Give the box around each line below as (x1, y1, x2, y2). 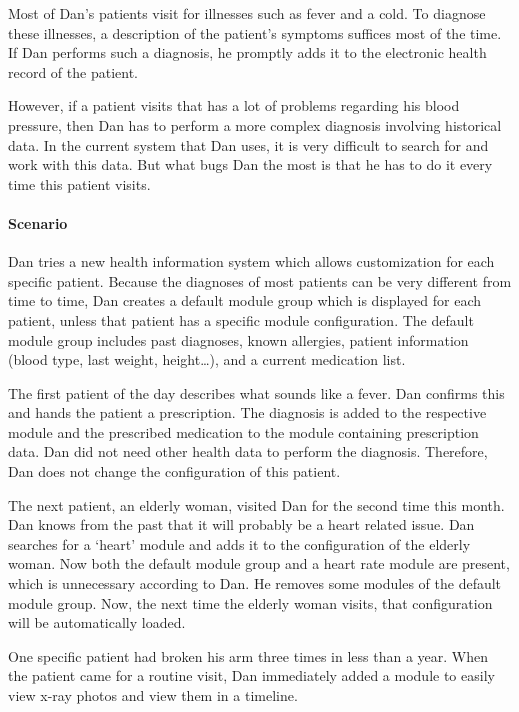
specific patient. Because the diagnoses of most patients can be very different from (8, 270, 512, 291)
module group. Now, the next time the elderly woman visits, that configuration (8, 592, 493, 613)
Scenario (8, 212, 68, 233)
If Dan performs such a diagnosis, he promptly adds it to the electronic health (8, 42, 487, 63)
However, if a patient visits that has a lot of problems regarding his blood (8, 95, 460, 116)
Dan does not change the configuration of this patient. (8, 461, 341, 482)
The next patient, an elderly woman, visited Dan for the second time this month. (8, 494, 505, 515)
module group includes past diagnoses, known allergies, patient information (8, 329, 469, 350)
